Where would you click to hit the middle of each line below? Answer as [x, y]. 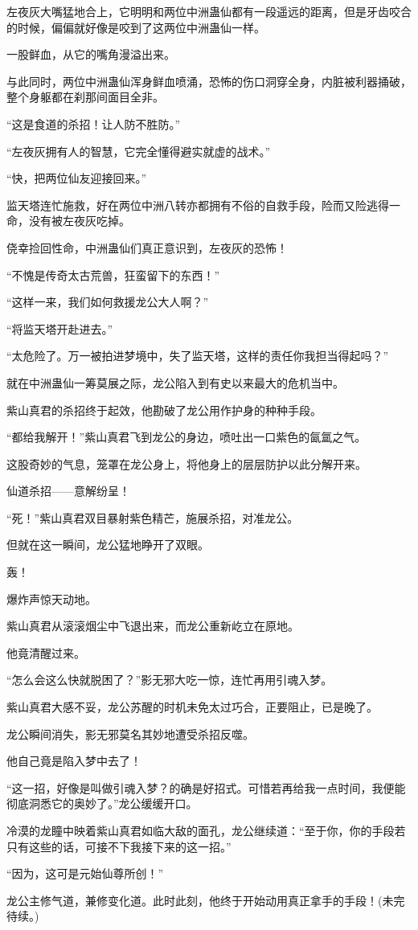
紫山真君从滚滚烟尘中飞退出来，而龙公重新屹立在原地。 [153, 626]
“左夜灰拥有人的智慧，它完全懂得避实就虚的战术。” [139, 151]
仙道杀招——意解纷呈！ [68, 491]
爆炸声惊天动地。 [51, 598]
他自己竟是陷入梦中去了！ [74, 761]
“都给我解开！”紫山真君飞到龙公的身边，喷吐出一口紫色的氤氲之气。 [186, 437]
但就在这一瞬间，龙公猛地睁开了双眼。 [108, 545]
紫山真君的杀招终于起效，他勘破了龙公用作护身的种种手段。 [164, 410]
